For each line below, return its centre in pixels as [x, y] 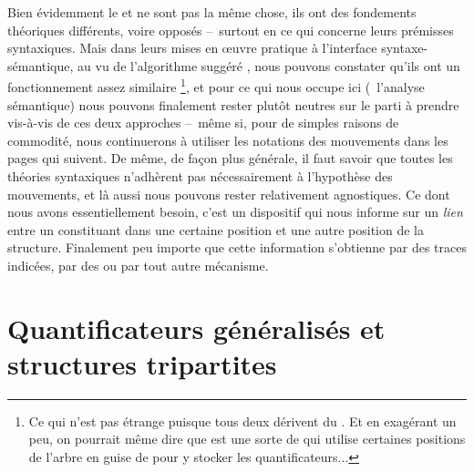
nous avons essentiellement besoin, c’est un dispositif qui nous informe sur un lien [235, 212]
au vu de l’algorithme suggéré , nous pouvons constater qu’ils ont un [269, 65]
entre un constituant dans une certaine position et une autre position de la [216, 229]
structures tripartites [142, 363]
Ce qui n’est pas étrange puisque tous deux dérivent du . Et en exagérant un [242, 421]
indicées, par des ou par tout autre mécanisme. [138, 265]
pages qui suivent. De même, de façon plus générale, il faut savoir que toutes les [230, 158]
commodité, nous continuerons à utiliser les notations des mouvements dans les [228, 140]
